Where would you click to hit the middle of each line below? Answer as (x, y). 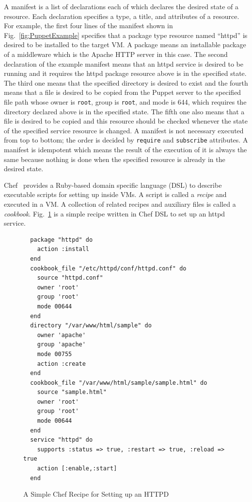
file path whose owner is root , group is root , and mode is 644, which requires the (125, 101)
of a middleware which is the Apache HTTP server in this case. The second (116, 54)
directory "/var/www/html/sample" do (91, 326)
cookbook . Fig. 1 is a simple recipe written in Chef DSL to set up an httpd (115, 213)
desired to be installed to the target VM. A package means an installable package (125, 45)
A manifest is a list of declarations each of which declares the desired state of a (121, 6)
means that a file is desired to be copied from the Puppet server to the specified (123, 92)
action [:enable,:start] (77, 469)
